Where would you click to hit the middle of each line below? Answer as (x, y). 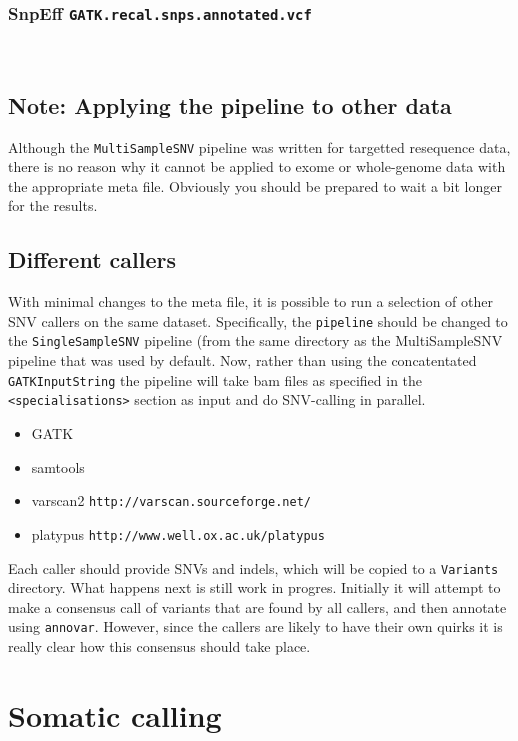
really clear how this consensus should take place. (159, 646)
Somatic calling (115, 714)
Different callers (92, 259)
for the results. (53, 205)
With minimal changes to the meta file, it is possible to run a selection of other (250, 301)
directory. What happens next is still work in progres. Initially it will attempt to (254, 587)
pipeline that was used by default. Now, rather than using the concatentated (242, 360)
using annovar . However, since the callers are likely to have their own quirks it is (255, 626)
